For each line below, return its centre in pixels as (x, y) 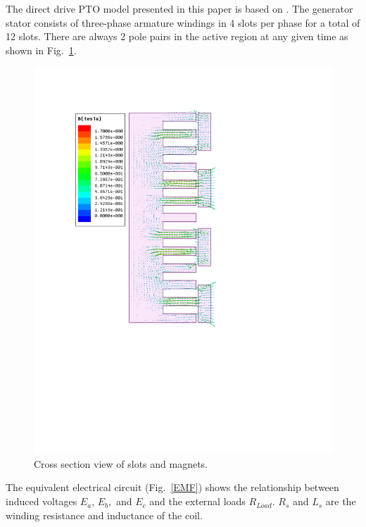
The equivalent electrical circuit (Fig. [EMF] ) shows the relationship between (172, 487)
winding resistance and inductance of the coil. (104, 515)
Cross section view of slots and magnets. (121, 463)
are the (341, 501)
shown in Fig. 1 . (41, 50)
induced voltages (42, 501)
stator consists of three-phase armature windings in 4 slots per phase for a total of (183, 22)
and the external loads (197, 501)
